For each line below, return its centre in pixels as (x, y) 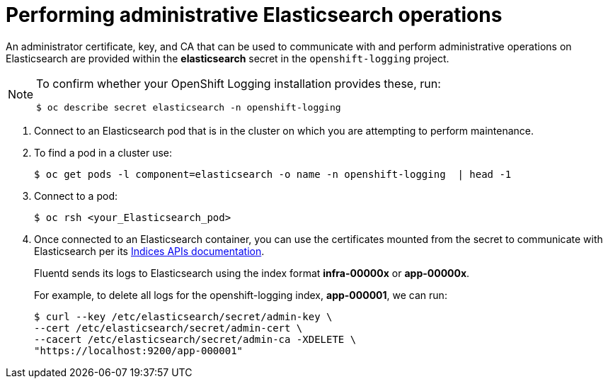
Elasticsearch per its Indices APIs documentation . (149, 251)
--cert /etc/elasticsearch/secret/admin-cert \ (168, 328)
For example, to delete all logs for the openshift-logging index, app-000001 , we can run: (241, 295)
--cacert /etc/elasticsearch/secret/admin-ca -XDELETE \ (195, 339)
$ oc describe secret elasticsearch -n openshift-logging (189, 107)
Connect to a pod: (76, 196)
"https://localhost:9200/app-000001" (139, 350)
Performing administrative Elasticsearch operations (254, 15)
